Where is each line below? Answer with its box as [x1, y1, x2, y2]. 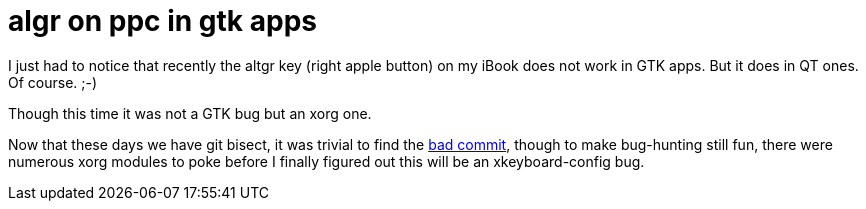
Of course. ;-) [8, 73, 98, 91]
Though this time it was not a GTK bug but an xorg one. [8, 104, 372, 122]
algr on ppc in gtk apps [8, 4, 317, 38]
